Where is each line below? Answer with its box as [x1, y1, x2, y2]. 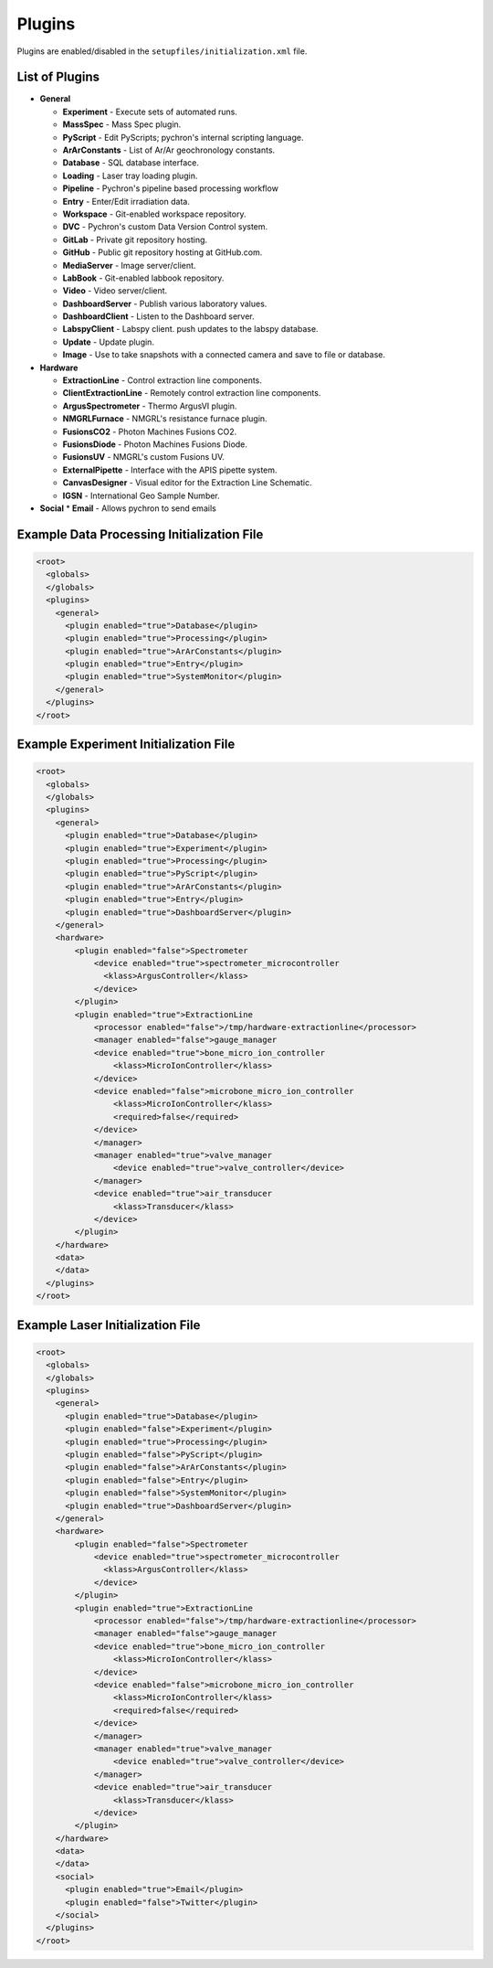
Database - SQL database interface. [62, 157, 200, 168]
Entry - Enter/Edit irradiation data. [62, 196, 191, 207]
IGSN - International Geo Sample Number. [62, 490, 221, 501]
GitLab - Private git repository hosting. [62, 234, 208, 245]
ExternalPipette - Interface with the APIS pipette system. [62, 464, 278, 475]
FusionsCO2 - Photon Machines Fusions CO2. [62, 426, 237, 437]
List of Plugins [16, 69, 100, 85]
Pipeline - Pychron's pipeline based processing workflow [62, 183, 278, 194]
